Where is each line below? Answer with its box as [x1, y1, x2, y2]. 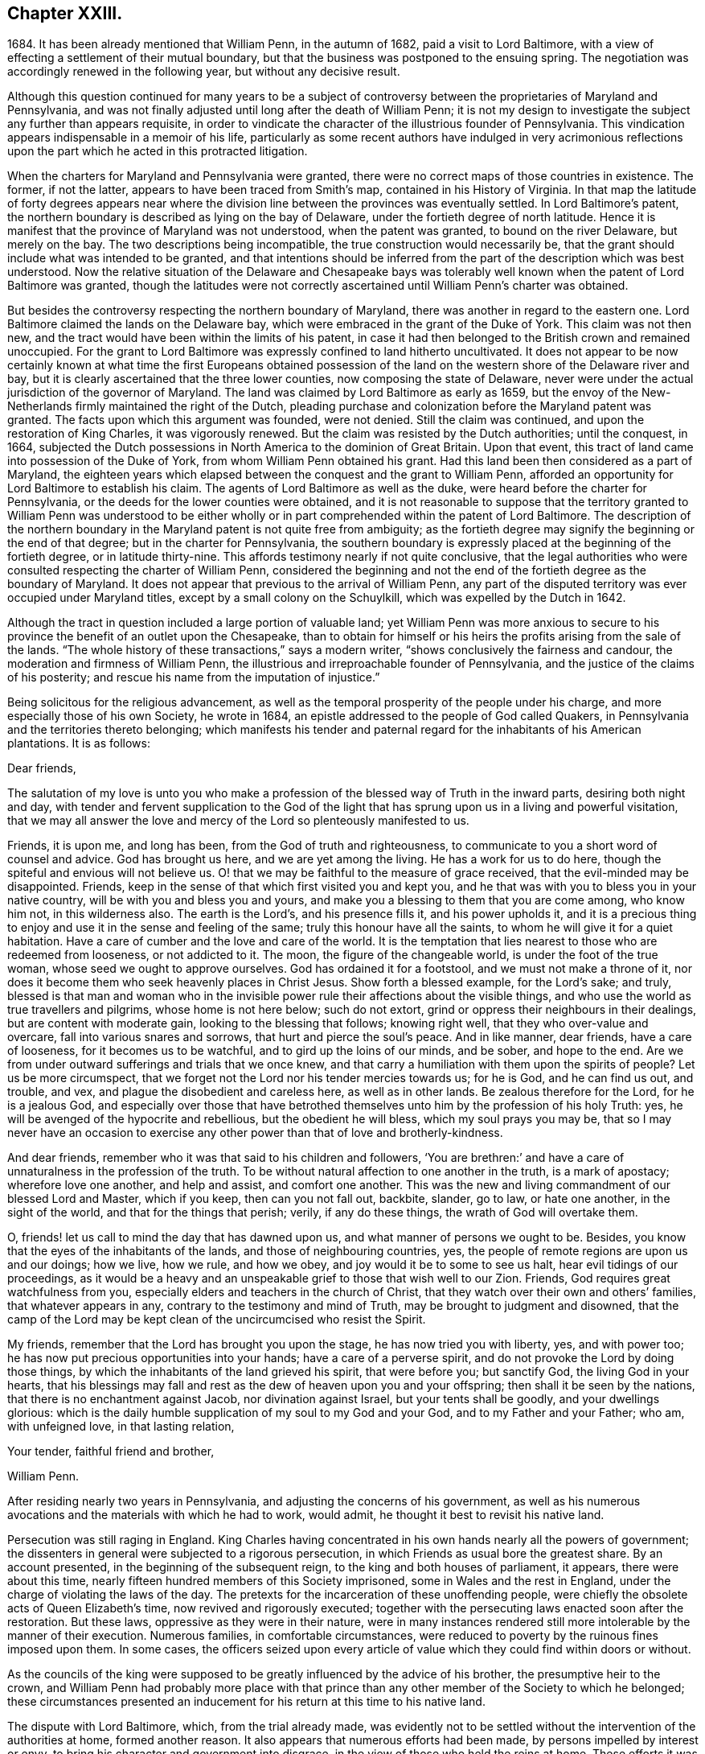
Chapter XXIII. [7, 3, 123, 23]
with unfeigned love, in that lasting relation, [7, 1419, 235, 1434]
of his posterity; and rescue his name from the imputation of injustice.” [7, 670, 380, 685]
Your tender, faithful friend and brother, [7, 1444, 215, 1459]
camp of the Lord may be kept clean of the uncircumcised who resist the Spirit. [7, 1312, 426, 1327]
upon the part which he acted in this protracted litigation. [7, 144, 308, 159]
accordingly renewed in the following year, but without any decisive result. [7, 64, 400, 79]
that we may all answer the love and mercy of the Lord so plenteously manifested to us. [7, 813, 469, 828]
